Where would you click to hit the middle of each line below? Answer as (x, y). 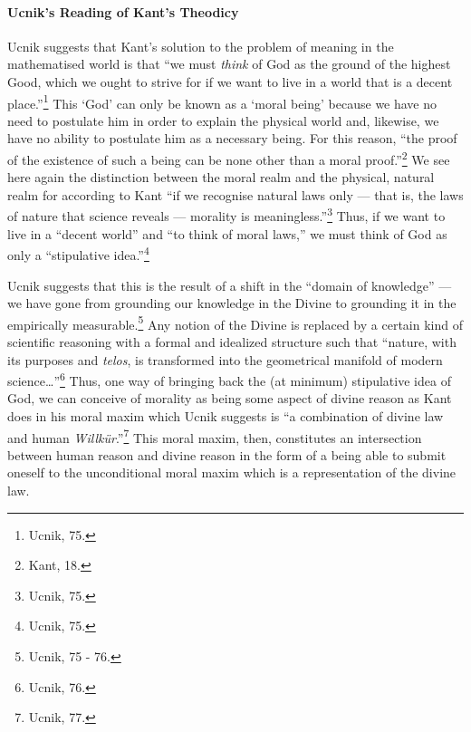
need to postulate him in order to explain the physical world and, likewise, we (223, 120)
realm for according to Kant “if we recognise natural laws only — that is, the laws (235, 194)
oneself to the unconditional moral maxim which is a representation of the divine (232, 472)
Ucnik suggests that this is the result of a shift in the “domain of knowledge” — (230, 285)
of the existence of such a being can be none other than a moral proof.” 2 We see (229, 158)
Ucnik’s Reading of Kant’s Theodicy (123, 11)
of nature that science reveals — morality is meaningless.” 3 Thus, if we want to (226, 215)
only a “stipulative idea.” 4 (78, 253)
